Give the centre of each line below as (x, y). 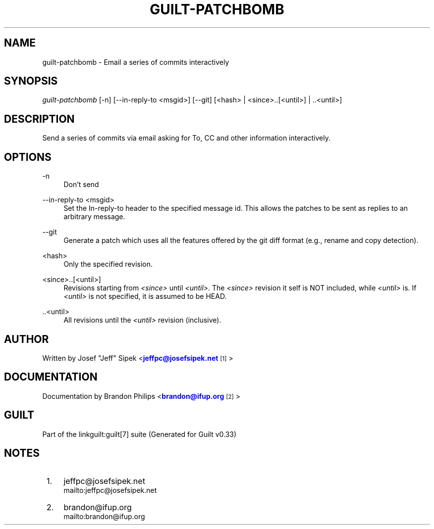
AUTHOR (27, 339)
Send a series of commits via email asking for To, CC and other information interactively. (186, 138)
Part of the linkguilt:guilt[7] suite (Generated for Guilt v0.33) (139, 434)
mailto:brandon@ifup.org (104, 516)
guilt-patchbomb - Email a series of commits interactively (136, 62)
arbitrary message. (94, 217)
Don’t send (81, 185)
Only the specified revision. (108, 264)
